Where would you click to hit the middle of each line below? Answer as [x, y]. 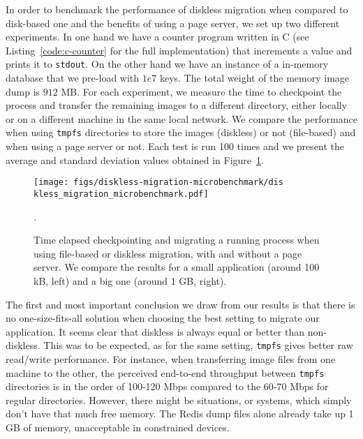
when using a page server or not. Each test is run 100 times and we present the [175, 146]
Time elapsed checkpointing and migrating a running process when [177, 240]
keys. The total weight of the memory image [254, 78]
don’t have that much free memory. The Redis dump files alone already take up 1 [180, 414]
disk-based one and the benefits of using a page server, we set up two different [173, 23]
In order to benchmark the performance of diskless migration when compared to [177, 9]
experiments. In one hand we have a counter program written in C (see [157, 37]
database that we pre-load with [73, 78]
